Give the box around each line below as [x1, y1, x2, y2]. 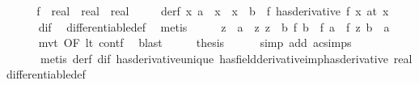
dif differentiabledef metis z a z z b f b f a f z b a [38, 18, 390, 35]
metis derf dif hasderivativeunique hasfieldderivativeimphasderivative [40, 49, 388, 66]
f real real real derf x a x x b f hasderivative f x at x [36, 2, 389, 19]
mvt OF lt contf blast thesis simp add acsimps [38, 34, 352, 51]
